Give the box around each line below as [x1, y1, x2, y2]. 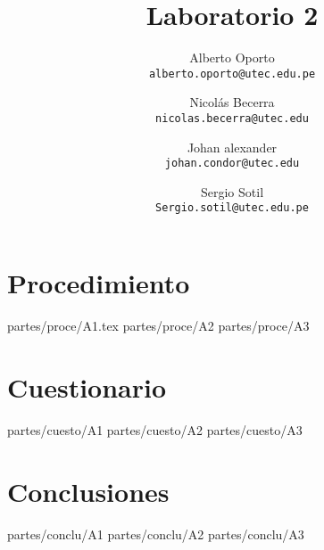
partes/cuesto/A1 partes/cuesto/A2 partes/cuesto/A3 [7, 420, 303, 439]
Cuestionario [7, 368, 167, 405]
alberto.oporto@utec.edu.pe [148, 67, 316, 80]
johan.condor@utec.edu [164, 157, 300, 170]
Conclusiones [7, 472, 170, 509]
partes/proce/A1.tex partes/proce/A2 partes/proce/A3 [7, 316, 310, 335]
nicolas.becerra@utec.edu [155, 111, 309, 125]
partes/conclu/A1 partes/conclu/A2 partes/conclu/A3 [7, 524, 304, 543]
